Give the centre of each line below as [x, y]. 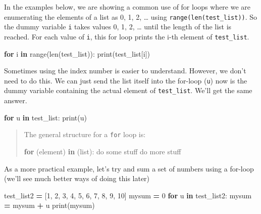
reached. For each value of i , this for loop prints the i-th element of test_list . [127, 36]
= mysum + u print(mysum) [49, 205]
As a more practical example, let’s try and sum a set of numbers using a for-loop [129, 168]
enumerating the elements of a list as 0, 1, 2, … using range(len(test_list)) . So [131, 16]
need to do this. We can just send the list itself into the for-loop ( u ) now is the [126, 80]
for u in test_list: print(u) [45, 117]
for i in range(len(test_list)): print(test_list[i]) [77, 53]
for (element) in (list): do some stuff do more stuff [102, 151]
